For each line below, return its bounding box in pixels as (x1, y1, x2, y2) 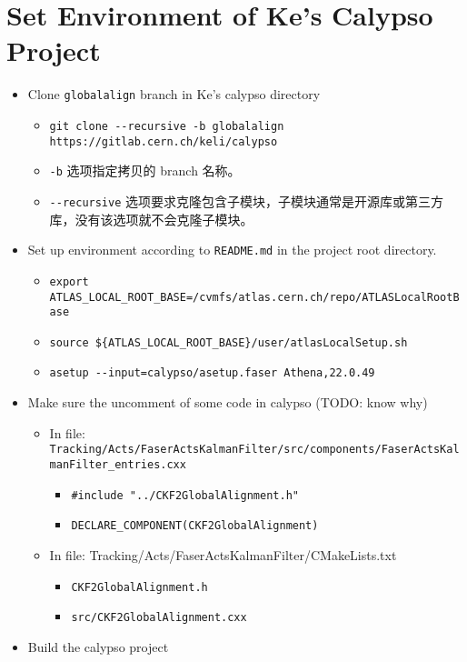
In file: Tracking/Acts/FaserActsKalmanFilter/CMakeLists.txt (49, 545, 397, 564)
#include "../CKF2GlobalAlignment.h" (71, 488, 299, 502)
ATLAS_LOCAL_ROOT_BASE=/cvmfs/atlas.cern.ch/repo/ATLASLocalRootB (49, 290, 460, 304)
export (49, 275, 89, 288)
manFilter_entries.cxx (49, 457, 186, 471)
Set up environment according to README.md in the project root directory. (27, 240, 437, 259)
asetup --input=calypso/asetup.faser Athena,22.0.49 (49, 366, 375, 380)
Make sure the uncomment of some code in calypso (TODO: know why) (27, 393, 428, 412)
